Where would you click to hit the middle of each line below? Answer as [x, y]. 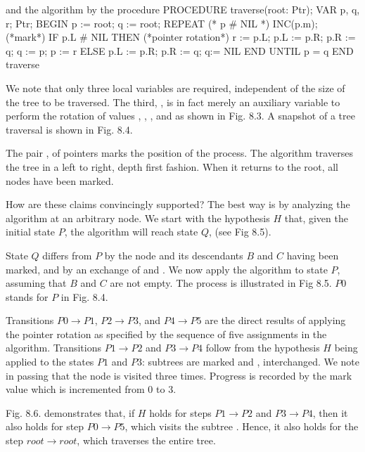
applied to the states [50, 362]
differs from [67, 255]
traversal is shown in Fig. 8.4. [69, 129]
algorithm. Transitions [53, 348]
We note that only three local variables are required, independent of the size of [175, 88]
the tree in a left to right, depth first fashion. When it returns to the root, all [172, 166]
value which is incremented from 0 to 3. [91, 389]
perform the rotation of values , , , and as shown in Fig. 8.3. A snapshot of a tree [180, 116]
